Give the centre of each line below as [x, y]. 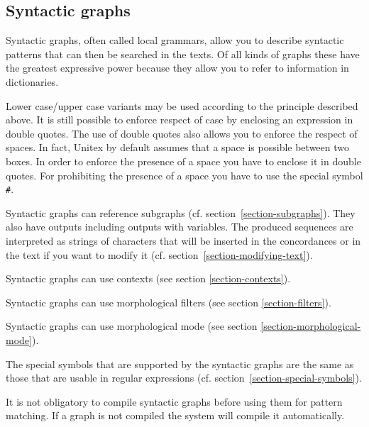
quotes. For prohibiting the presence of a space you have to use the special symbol [184, 175]
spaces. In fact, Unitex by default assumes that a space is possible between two [178, 147]
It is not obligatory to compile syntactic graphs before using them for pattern [174, 401]
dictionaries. [32, 81]
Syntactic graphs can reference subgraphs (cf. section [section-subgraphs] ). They [181, 212]
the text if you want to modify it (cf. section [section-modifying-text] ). [159, 254]
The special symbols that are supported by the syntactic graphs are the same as [180, 364]
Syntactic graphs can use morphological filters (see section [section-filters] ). [169, 302]
